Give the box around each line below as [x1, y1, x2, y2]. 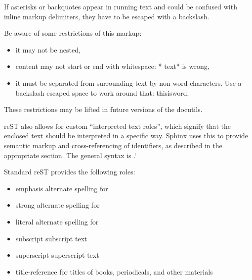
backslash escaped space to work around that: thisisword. [15, 87, 189, 98]
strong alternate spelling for [15, 200, 100, 210]
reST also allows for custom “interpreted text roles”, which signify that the [4, 120, 231, 131]
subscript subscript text [15, 233, 87, 243]
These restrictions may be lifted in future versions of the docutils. [4, 104, 203, 114]
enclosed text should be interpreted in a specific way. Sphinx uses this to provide [4, 130, 249, 141]
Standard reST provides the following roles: [4, 167, 135, 177]
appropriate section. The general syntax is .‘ [4, 150, 136, 160]
